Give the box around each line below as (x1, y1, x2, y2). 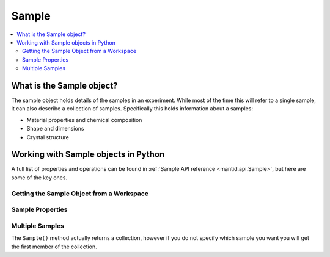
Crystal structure (26, 133, 70, 140)
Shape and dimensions (26, 125, 84, 132)
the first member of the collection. (11, 243, 97, 250)
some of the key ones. (11, 174, 67, 181)
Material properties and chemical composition (26, 116, 142, 123)
